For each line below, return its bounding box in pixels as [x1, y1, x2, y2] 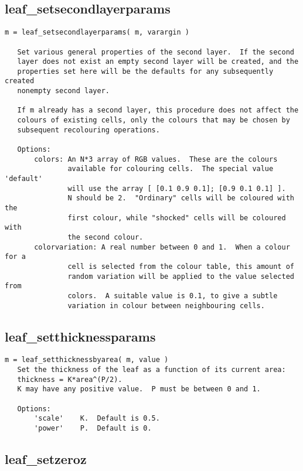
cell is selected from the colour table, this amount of [67, 262, 294, 271]
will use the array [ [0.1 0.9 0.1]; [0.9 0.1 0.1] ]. [67, 184, 286, 193]
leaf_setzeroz [5, 450, 87, 468]
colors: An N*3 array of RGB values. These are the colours [34, 155, 278, 163]
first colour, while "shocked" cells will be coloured [67, 213, 286, 222]
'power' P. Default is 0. [34, 424, 152, 433]
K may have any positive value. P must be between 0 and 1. [17, 385, 261, 394]
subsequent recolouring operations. [17, 125, 160, 134]
